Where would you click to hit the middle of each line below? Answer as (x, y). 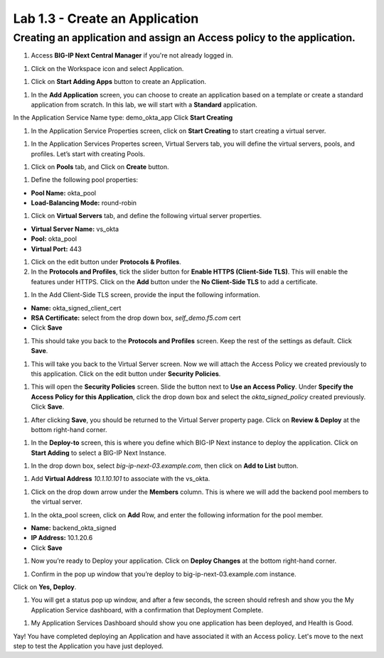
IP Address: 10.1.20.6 (62, 538)
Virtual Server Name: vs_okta (75, 229)
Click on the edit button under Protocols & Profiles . (106, 262)
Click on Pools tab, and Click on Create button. (100, 166)
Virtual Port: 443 (56, 249)
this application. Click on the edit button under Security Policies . (126, 374)
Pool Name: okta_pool (63, 193)
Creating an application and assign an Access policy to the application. (184, 38)
